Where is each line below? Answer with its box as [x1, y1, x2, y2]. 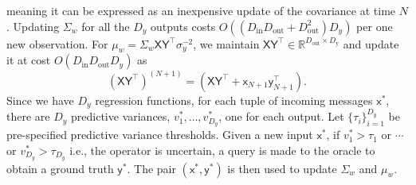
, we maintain [193, 35, 260, 52]
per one [356, 17, 393, 34]
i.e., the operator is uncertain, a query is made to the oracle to [69, 141, 375, 158]
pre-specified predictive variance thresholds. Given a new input [6, 126, 313, 143]
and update [343, 35, 399, 52]
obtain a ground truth [6, 160, 114, 176]
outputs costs [151, 17, 216, 34]
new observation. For [6, 35, 108, 52]
